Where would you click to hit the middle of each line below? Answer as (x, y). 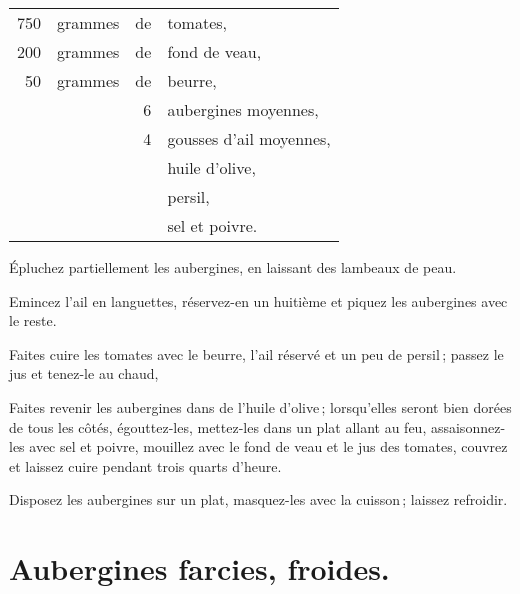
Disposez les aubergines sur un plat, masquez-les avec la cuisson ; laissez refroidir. (258, 499)
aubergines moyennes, (243, 109)
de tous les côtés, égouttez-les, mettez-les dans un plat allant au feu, (218, 426)
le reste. (33, 320)
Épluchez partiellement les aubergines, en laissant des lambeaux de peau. (233, 267)
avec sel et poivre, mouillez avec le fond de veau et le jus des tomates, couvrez (268, 446)
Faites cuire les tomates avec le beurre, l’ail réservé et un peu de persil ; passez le (256, 353)
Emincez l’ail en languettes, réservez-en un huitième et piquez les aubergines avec (258, 300)
